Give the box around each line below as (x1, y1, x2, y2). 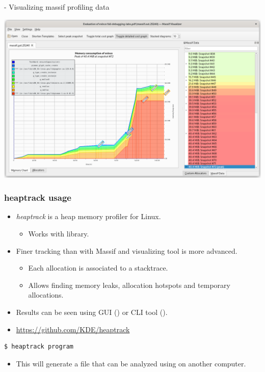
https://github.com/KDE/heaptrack (16, 324, 130, 334)
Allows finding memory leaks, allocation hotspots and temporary (28, 279, 230, 290)
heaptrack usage (4, 191, 71, 204)
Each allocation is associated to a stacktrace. (28, 262, 168, 273)
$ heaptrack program (4, 343, 74, 351)
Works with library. (28, 228, 89, 239)
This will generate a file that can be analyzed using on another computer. (16, 358, 246, 368)
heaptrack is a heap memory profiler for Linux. (16, 211, 161, 222)
